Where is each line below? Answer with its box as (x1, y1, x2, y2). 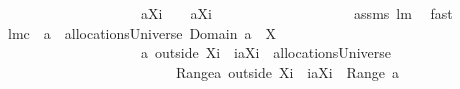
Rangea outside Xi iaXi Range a (175, 61, 399, 82)
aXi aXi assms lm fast (140, 3, 453, 23)
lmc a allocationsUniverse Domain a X (7, 22, 276, 43)
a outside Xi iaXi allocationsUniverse (140, 42, 391, 63)
